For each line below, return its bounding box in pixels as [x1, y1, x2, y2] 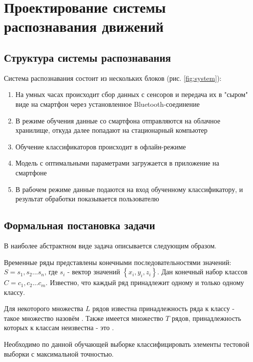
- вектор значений [67, 266, 120, 277]
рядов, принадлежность [171, 313, 241, 323]
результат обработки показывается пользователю [15, 193, 159, 204]
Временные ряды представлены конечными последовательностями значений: [4, 257, 232, 267]
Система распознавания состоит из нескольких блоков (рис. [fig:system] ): [4, 72, 222, 83]
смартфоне [15, 167, 47, 177]
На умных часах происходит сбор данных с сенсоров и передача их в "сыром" [15, 89, 248, 99]
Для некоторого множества [4, 303, 84, 314]
